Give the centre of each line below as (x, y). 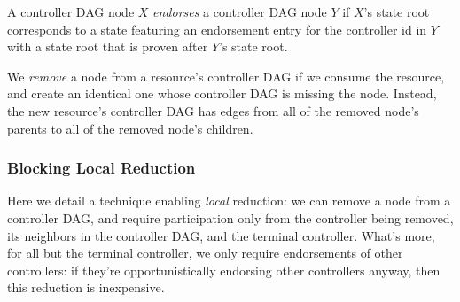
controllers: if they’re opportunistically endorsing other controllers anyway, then (224, 270)
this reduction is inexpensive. (86, 287)
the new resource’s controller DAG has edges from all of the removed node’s (213, 110)
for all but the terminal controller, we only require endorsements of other (205, 253)
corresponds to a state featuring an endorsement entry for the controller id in (217, 29)
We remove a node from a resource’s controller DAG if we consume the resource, (226, 76)
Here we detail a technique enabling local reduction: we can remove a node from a (229, 201)
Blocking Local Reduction (101, 168)
